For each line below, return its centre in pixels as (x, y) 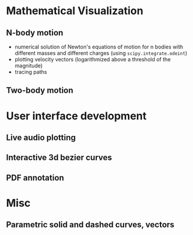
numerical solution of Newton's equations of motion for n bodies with (99, 47)
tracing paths (31, 72)
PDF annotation (35, 177)
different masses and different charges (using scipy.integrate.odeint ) (101, 53)
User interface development (76, 116)
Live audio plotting (41, 137)
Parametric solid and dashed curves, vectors (90, 225)
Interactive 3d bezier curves (59, 158)
